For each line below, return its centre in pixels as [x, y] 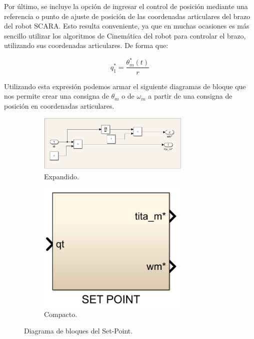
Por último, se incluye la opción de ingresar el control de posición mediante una [126, 6]
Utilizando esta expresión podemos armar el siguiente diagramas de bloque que [125, 86]
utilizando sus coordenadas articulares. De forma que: [86, 45]
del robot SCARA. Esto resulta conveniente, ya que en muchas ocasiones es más [127, 26]
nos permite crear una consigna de [56, 96]
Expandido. [61, 176]
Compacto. [61, 314]
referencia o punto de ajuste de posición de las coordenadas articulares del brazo [127, 16]
